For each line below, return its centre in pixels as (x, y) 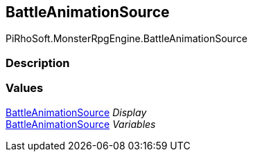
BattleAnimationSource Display (76, 112)
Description (38, 63)
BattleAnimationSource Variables (81, 124)
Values (25, 88)
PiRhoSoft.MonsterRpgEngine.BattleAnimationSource (127, 39)
